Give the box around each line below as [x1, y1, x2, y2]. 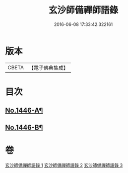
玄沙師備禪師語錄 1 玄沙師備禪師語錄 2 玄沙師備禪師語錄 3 [5, 162, 123, 168]
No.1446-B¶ [5, 123, 43, 132]
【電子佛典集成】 [28, 64, 68, 71]
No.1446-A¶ [5, 106, 43, 115]
